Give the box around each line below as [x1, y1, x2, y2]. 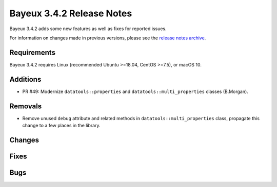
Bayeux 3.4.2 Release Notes [9, 8, 132, 19]
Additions [9, 75, 42, 84]
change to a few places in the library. [22, 123, 101, 129]
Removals [9, 102, 42, 110]
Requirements [9, 48, 56, 57]
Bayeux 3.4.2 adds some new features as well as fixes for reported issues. [9, 26, 167, 32]
